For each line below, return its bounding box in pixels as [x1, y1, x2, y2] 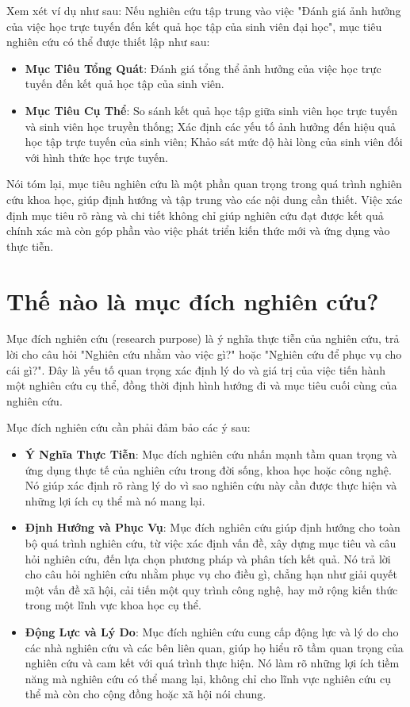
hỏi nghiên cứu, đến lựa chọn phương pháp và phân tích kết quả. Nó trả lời [25, 550, 391, 567]
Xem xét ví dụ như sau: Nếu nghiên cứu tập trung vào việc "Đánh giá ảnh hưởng [6, 2, 401, 18]
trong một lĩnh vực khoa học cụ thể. [25, 597, 201, 613]
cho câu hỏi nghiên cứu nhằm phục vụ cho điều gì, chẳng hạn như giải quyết [25, 566, 397, 582]
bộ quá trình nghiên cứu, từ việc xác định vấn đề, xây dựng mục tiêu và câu [25, 534, 397, 551]
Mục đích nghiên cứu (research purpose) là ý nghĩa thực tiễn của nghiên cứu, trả [6, 330, 400, 347]
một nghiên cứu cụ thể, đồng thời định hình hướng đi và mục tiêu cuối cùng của [6, 377, 397, 394]
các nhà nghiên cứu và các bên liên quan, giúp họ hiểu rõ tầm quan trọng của [25, 639, 404, 655]
